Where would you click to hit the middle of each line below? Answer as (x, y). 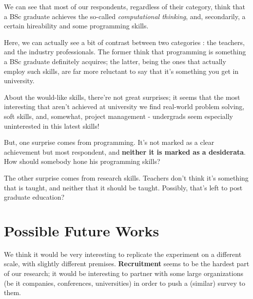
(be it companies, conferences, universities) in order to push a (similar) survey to (125, 283)
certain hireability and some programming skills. (76, 26)
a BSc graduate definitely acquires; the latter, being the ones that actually (115, 61)
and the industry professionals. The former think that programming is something (125, 52)
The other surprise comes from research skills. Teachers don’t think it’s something (126, 177)
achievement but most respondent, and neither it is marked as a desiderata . (125, 151)
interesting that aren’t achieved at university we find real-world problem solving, (124, 106)
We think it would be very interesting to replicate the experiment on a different (123, 254)
